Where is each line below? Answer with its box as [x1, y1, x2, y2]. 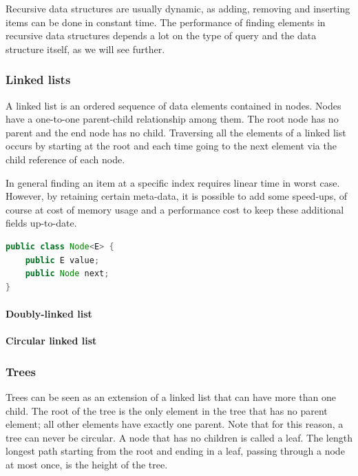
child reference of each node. [6, 152, 125, 166]
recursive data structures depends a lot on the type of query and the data [6, 28, 317, 43]
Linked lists [6, 71, 71, 88]
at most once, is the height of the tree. [6, 457, 168, 471]
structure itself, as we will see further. [6, 41, 165, 56]
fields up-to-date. [6, 216, 77, 230]
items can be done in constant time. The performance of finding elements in [6, 14, 326, 29]
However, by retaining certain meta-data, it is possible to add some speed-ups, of [6, 189, 347, 203]
